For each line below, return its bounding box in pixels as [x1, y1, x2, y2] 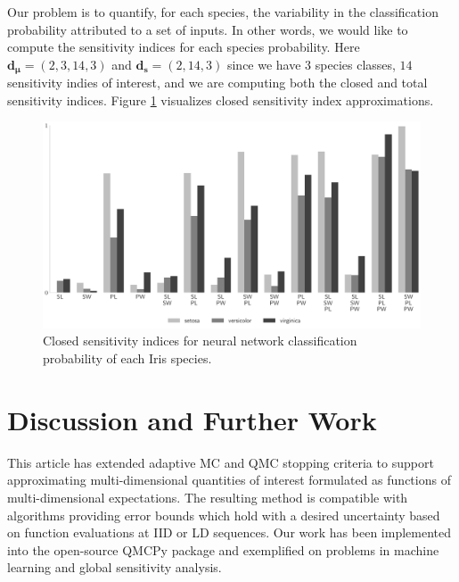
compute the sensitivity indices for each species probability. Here [7, 37, 360, 56]
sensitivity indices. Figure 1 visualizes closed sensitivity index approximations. [7, 90, 434, 109]
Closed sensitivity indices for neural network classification [43, 331, 357, 350]
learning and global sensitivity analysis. [7, 558, 222, 577]
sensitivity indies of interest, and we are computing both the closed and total [7, 73, 428, 92]
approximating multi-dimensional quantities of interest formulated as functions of [7, 470, 451, 489]
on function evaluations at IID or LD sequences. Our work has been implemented [7, 523, 451, 542]
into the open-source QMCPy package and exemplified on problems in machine [7, 540, 439, 559]
